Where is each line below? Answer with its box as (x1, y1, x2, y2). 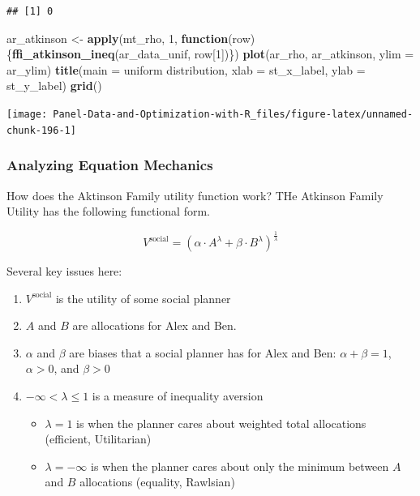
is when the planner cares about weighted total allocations (76, 414, 366, 431)
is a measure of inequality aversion (92, 387, 264, 404)
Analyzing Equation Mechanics (6, 155, 213, 175)
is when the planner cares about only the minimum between (90, 457, 389, 474)
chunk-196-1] (6, 124, 76, 136)
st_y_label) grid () (6, 77, 102, 94)
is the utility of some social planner (55, 289, 231, 306)
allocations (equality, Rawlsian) (79, 473, 235, 490)
